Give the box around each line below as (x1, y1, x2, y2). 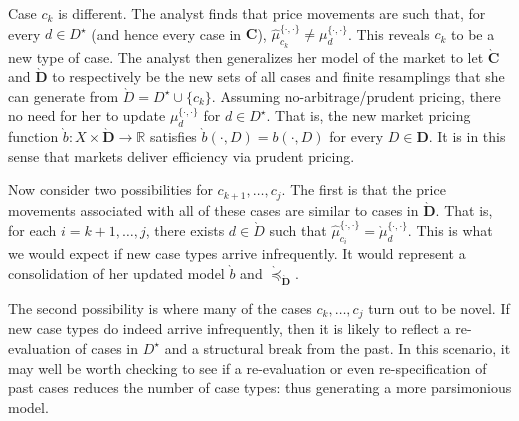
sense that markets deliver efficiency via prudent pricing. (8, 145, 355, 166)
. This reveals (347, 23, 430, 44)
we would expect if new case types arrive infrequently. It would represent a (8, 243, 466, 264)
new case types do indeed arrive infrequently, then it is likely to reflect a (8, 318, 451, 339)
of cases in (75, 337, 139, 358)
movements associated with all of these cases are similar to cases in (8, 199, 419, 220)
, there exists (145, 220, 225, 241)
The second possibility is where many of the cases (8, 297, 312, 318)
